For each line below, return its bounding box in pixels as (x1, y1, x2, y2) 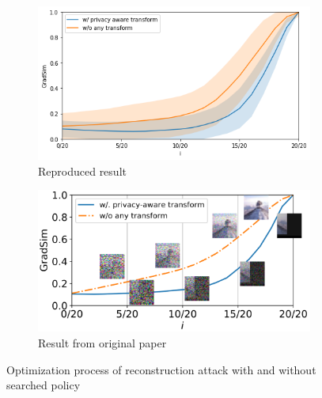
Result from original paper (38, 335, 167, 351)
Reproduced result (38, 162, 127, 179)
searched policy (6, 377, 81, 393)
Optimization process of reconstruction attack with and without (6, 361, 316, 377)
